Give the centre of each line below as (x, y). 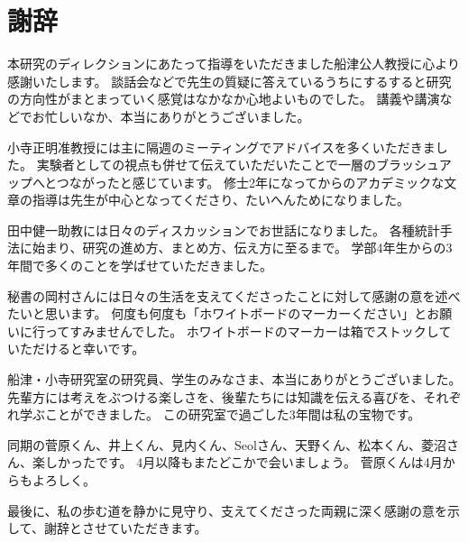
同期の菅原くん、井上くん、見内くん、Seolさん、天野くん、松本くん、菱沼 (227, 444)
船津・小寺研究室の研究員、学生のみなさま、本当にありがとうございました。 (234, 379)
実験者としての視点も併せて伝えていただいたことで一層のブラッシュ (238, 165)
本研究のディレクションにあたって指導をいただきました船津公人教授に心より (234, 64)
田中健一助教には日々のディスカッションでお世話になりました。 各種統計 (224, 230)
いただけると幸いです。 (76, 349)
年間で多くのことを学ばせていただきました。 (140, 266)
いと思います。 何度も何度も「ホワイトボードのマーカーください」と (223, 313)
